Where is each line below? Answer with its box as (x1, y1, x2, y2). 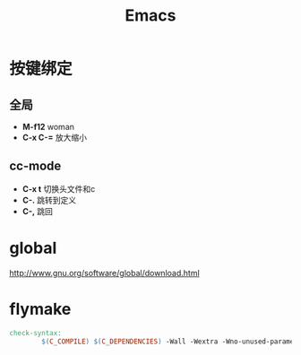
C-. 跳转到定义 (21, 195, 77, 205)
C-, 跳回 (21, 205, 54, 216)
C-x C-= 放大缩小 (21, 132, 88, 143)
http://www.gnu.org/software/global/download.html (9, 267, 200, 278)
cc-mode (9, 159, 62, 174)
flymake (9, 299, 72, 319)
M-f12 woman (21, 122, 74, 132)
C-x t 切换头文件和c (21, 183, 96, 194)
